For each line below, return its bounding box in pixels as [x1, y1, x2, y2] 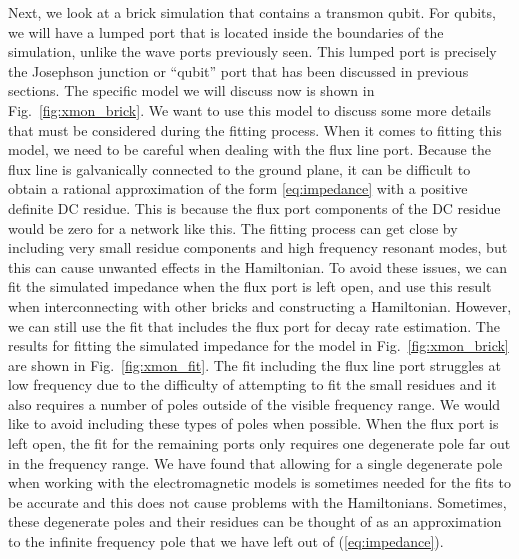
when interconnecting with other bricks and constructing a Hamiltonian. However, [8, 295, 512, 316]
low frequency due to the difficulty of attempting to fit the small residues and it [8, 374, 497, 395]
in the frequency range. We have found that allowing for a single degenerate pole [8, 452, 503, 473]
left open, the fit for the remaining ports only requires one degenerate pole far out [8, 433, 511, 454]
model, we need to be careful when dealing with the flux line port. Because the [8, 139, 491, 160]
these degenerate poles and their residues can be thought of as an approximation [8, 511, 502, 532]
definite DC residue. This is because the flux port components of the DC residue [8, 197, 501, 218]
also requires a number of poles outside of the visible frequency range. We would [8, 393, 501, 414]
